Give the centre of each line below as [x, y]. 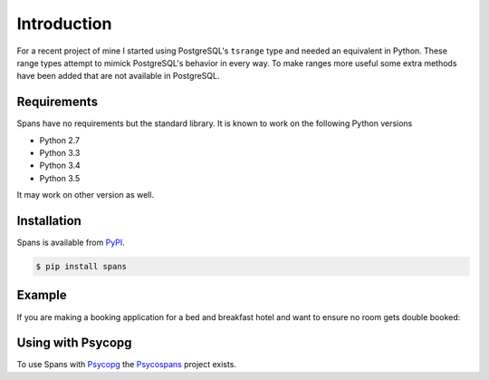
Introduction [64, 24]
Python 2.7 [60, 140]
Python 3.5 [60, 178]
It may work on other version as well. [85, 195]
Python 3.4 [60, 166]
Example [42, 295]
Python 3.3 [60, 153]
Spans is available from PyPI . [71, 243]
